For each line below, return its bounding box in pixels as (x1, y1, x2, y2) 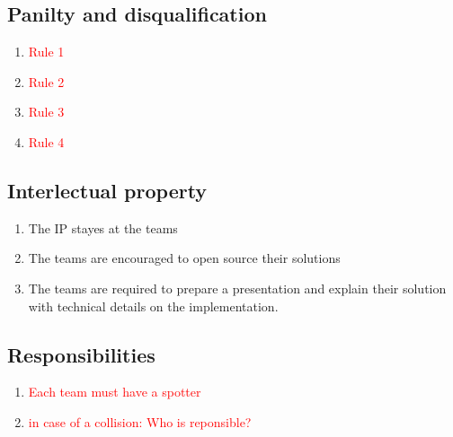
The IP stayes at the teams (28, 218, 178, 237)
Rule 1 (28, 42, 65, 61)
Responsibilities (7, 340, 155, 368)
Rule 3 (28, 102, 65, 121)
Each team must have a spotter (28, 382, 201, 401)
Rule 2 (28, 72, 65, 91)
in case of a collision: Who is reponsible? (28, 412, 252, 431)
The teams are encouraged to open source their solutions (28, 249, 341, 267)
